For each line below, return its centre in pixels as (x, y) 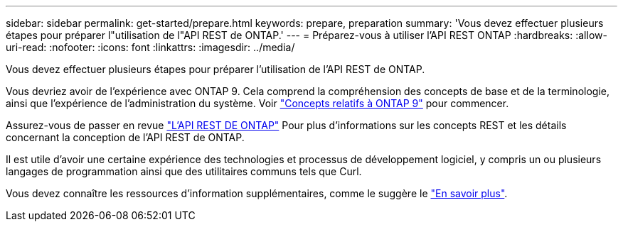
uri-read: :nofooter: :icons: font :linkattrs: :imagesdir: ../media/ (150, 47)
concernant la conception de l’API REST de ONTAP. (125, 137)
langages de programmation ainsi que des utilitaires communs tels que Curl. (184, 171)
